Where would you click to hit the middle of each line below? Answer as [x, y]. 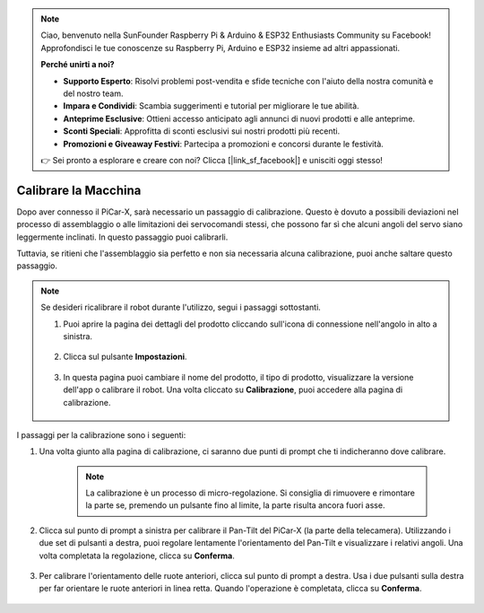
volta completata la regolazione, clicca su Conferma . [137, 556]
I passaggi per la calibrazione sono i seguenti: [101, 434]
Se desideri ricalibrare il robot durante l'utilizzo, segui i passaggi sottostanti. [181, 307]
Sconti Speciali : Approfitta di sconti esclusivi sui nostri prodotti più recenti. [202, 131]
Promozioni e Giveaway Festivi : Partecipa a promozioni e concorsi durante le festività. [224, 144]
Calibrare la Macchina [79, 190]
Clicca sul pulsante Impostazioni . [125, 357]
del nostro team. [93, 93]
